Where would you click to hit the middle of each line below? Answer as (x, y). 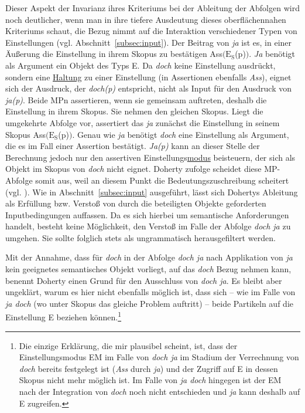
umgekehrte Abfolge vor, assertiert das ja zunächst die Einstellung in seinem (143, 122)
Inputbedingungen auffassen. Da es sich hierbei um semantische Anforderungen (147, 214)
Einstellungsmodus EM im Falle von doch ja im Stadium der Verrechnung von (159, 357)
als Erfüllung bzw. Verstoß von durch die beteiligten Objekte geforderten (136, 203)
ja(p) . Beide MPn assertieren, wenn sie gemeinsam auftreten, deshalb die (136, 99)
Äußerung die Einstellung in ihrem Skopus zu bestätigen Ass (114, 54)
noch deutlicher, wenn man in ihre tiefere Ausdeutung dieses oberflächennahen (146, 19)
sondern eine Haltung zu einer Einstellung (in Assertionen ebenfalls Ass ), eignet (148, 77)
